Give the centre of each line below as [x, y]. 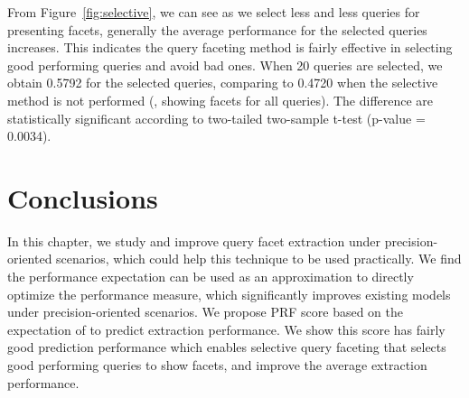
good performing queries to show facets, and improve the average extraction [217, 365]
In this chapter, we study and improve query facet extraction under [194, 241]
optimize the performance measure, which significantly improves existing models [229, 294]
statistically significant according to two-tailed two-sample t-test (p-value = [216, 118]
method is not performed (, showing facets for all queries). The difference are [220, 100]
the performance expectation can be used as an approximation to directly [211, 277]
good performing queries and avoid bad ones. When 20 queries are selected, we [225, 65]
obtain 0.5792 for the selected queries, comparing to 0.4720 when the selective [223, 83]
